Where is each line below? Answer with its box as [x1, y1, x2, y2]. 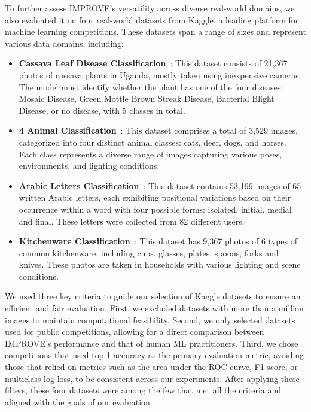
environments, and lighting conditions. [19, 159, 160, 172]
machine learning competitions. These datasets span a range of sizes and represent [5, 25, 306, 38]
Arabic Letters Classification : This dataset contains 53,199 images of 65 [19, 179, 301, 192]
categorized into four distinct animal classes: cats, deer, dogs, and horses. [19, 135, 286, 148]
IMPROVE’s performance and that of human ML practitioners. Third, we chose [5, 337, 298, 349]
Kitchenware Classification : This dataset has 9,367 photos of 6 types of [19, 235, 298, 247]
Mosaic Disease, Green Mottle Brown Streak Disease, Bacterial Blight [19, 92, 275, 105]
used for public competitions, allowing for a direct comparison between [5, 325, 264, 338]
